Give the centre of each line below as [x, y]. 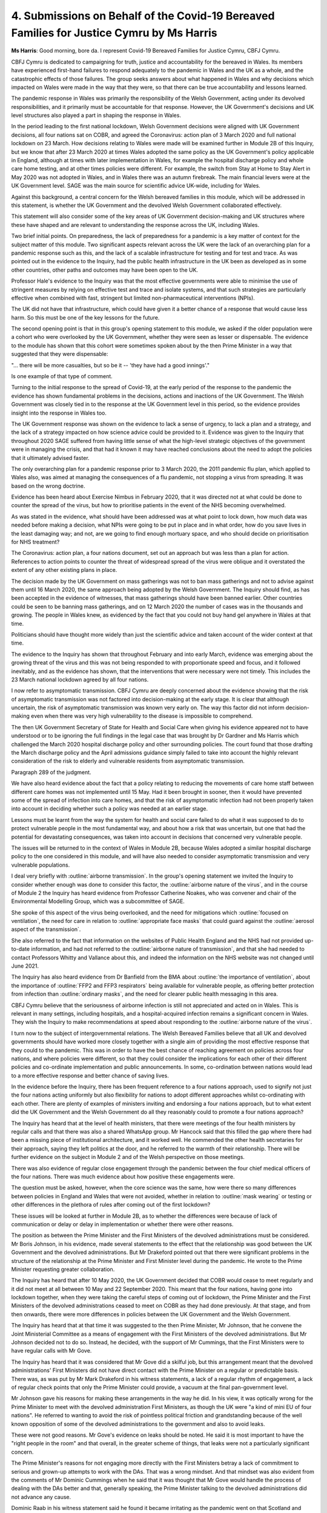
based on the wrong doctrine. [48, 486]
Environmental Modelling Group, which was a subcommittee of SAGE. [98, 901]
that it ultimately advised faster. [51, 458]
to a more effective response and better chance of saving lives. [90, 1075]
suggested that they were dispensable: [60, 354]
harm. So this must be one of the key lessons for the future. [85, 317]
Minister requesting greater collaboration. [63, 1269]
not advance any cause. [41, 1497]
